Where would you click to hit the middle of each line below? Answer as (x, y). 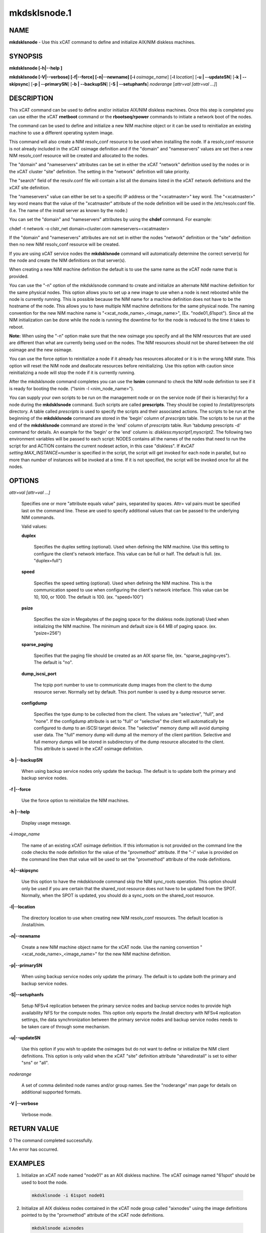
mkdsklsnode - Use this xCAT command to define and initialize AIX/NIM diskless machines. (102, 42)
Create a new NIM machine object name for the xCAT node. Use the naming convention (110, 947)
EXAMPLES (27, 1164)
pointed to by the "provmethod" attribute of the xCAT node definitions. (93, 1215)
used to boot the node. (45, 1182)
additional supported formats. (51, 1092)
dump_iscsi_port (39, 674)
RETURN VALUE (34, 1129)
